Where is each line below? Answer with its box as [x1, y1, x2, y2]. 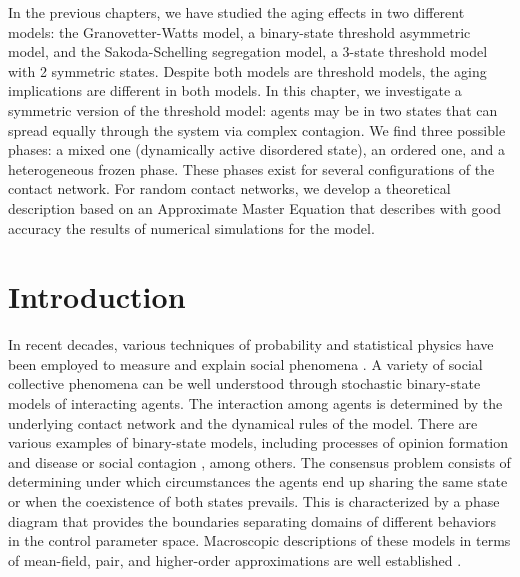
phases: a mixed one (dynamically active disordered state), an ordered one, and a [8, 139, 506, 160]
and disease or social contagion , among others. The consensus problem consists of [8, 451, 511, 472]
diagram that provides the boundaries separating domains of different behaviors [8, 510, 496, 531]
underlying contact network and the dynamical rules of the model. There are [8, 412, 478, 433]
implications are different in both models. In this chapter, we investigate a [8, 80, 462, 101]
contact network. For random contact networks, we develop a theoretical [8, 178, 451, 199]
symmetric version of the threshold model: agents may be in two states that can [8, 99, 498, 120]
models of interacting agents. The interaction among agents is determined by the [8, 393, 503, 414]
